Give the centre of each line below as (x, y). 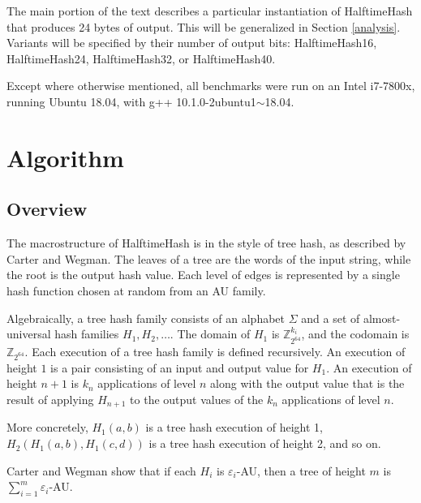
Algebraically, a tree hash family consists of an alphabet (146, 318)
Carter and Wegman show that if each (101, 470)
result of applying (50, 400)
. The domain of (210, 334)
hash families (87, 334)
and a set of (331, 318)
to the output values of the (197, 400)
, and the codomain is (355, 334)
